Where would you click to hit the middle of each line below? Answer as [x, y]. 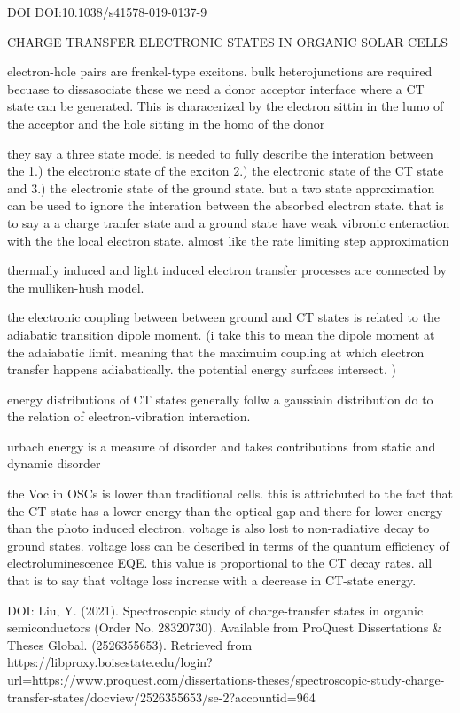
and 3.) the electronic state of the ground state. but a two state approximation [221, 188]
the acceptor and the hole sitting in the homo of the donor [166, 123]
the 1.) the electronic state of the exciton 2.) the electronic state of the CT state [226, 171]
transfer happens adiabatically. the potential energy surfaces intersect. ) [202, 369]
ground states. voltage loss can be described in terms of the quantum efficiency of [228, 545]
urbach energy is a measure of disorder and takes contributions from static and [222, 446]
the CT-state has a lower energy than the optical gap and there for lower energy [225, 510]
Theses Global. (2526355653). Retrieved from [130, 644]
